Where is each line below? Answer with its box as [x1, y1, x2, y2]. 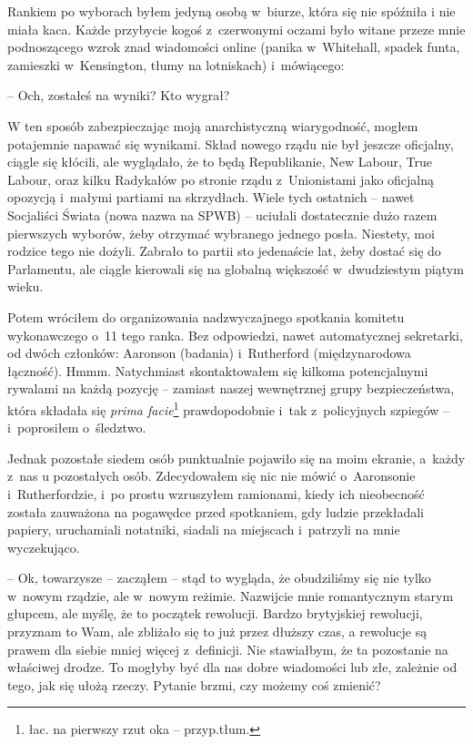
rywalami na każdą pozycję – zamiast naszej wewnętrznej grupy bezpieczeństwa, [7, 379, 455, 398]
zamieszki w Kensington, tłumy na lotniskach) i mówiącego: [7, 55, 345, 74]
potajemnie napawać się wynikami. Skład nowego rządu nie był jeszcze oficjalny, [7, 134, 454, 153]
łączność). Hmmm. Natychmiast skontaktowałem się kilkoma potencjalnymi [7, 361, 428, 380]
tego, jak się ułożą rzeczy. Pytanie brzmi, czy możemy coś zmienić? [7, 675, 381, 694]
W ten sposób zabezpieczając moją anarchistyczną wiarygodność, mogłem [7, 116, 418, 135]
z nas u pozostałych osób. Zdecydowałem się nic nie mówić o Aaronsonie [7, 466, 416, 485]
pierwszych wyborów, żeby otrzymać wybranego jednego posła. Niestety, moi [7, 223, 435, 242]
